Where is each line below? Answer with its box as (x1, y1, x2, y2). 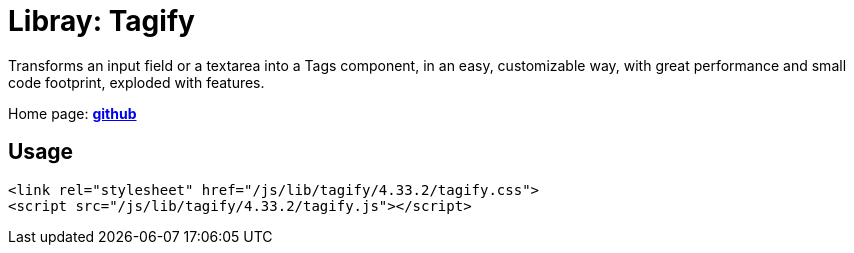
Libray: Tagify (8, 4, 195, 38)
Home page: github (8, 104, 137, 122)
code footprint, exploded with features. (8, 73, 265, 91)
